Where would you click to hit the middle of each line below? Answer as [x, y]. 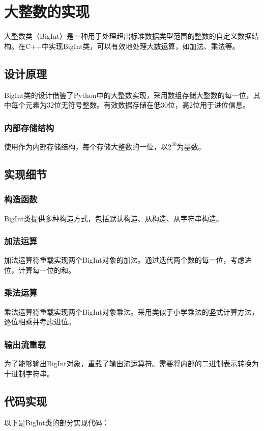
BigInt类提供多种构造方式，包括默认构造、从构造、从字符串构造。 [114, 218]
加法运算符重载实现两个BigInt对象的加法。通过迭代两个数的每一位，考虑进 [128, 260]
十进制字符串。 [29, 373]
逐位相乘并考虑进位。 [40, 322]
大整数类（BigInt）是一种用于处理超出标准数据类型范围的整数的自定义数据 [128, 36]
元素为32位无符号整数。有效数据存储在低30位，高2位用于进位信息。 [137, 105]
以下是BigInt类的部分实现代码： [57, 422]
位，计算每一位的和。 [40, 270]
